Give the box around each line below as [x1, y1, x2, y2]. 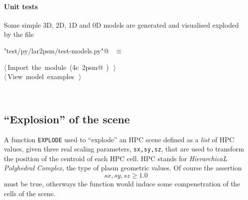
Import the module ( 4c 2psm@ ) [7, 62, 109, 72]
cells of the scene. [4, 188, 56, 198]
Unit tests [4, 1, 38, 11]
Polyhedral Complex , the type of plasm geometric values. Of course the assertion [4, 163, 242, 173]
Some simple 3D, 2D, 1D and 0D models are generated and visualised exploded [4, 19, 239, 30]
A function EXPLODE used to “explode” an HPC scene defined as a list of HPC [4, 134, 234, 144]
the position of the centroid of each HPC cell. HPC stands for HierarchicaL [4, 153, 227, 163]
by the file [4, 29, 34, 39]
